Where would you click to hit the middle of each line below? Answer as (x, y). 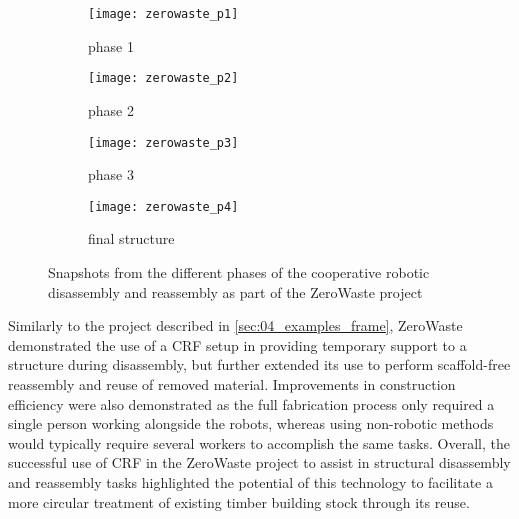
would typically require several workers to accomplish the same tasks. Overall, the (259, 442)
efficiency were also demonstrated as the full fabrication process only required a (251, 403)
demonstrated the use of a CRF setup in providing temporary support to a (237, 344)
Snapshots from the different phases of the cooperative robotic (239, 272)
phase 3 (111, 174)
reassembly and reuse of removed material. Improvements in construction (232, 383)
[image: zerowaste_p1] (163, 14)
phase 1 (111, 45)
